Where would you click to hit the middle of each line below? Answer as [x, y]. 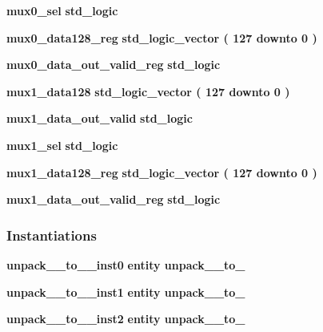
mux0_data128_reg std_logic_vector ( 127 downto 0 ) [162, 37]
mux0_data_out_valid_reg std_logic [114, 65]
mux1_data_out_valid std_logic [100, 118]
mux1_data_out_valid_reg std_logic [114, 199]
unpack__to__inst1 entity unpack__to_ [126, 292]
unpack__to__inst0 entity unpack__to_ [126, 264]
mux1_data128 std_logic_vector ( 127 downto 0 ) [148, 91]
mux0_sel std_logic [62, 10]
